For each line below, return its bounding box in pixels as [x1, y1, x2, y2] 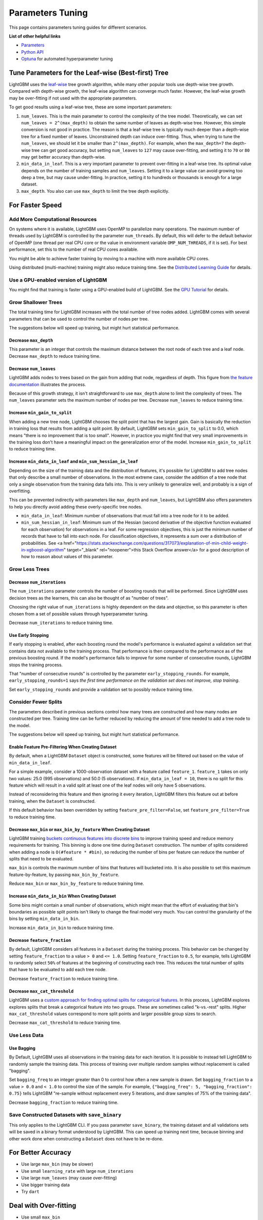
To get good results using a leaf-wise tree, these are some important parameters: [9, 104, 172, 110]
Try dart [21, 1189, 40, 1194]
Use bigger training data [21, 1181, 70, 1188]
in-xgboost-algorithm [21, 547, 64, 553]
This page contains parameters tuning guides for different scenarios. [9, 24, 147, 30]
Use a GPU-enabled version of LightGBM [9, 276, 107, 283]
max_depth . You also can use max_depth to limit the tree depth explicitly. [21, 188, 169, 194]
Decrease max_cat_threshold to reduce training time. [9, 1020, 121, 1026]
